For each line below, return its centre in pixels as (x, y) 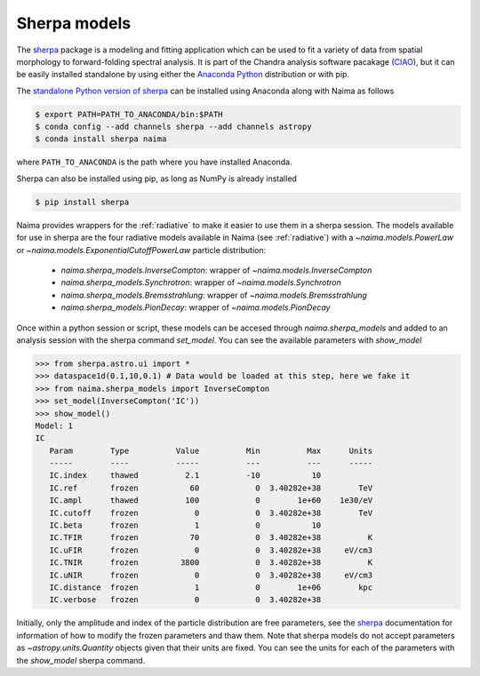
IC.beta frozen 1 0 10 (185, 525)
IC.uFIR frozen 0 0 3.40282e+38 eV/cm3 (211, 550)
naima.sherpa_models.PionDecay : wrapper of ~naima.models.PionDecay (196, 307)
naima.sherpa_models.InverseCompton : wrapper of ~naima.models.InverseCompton (216, 270)
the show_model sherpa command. (81, 660)
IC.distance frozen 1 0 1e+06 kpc (211, 587)
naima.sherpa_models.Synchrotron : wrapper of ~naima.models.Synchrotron (201, 282)
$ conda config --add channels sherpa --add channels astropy (173, 127)
